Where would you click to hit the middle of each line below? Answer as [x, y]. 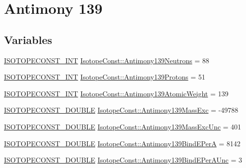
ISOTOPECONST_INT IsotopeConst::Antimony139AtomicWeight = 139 [116, 93]
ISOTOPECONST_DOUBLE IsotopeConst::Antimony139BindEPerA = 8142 [122, 143]
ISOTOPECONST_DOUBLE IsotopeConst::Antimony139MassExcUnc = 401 [123, 126]
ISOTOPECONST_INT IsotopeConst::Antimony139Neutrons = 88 [107, 60]
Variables [28, 39]
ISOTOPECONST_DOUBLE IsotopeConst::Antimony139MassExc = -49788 [121, 110]
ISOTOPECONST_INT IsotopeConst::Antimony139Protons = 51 [105, 77]
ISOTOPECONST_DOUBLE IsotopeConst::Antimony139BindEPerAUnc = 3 [123, 160]
